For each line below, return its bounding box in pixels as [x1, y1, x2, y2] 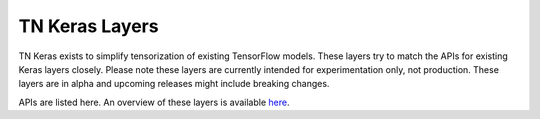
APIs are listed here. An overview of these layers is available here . [18, 96, 290, 108]
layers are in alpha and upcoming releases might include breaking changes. [18, 78, 330, 90]
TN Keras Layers [18, 15, 159, 37]
